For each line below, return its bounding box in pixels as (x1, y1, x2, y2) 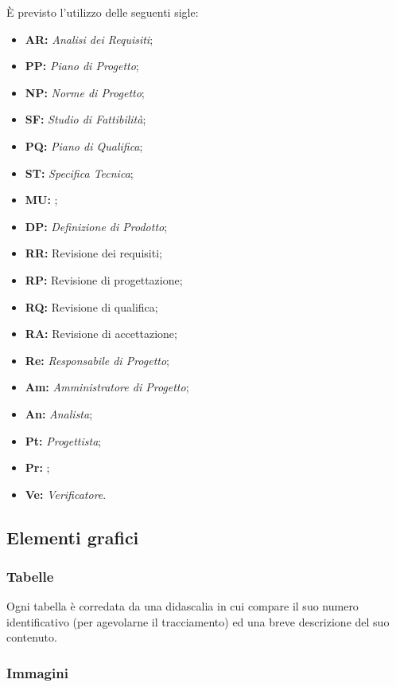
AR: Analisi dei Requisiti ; (25, 30, 153, 47)
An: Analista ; (25, 405, 93, 422)
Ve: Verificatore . (25, 485, 107, 502)
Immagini (6, 662, 68, 682)
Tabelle (6, 566, 54, 586)
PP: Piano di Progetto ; (25, 57, 139, 74)
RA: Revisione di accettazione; (25, 325, 177, 342)
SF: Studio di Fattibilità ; (25, 111, 146, 128)
